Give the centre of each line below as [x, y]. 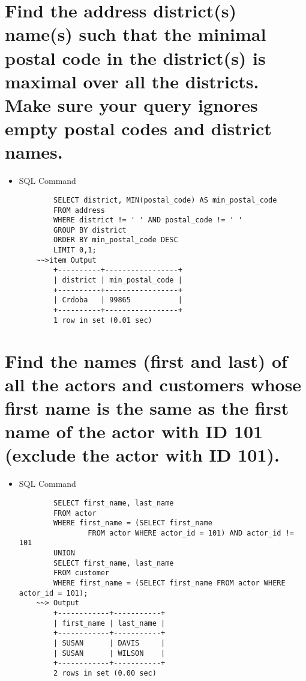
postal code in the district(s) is [135, 57]
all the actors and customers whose [153, 384]
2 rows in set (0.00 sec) [105, 673]
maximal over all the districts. [132, 81]
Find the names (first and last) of [146, 360]
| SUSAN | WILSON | [109, 653]
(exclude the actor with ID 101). [142, 455]
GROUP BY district [90, 230]
